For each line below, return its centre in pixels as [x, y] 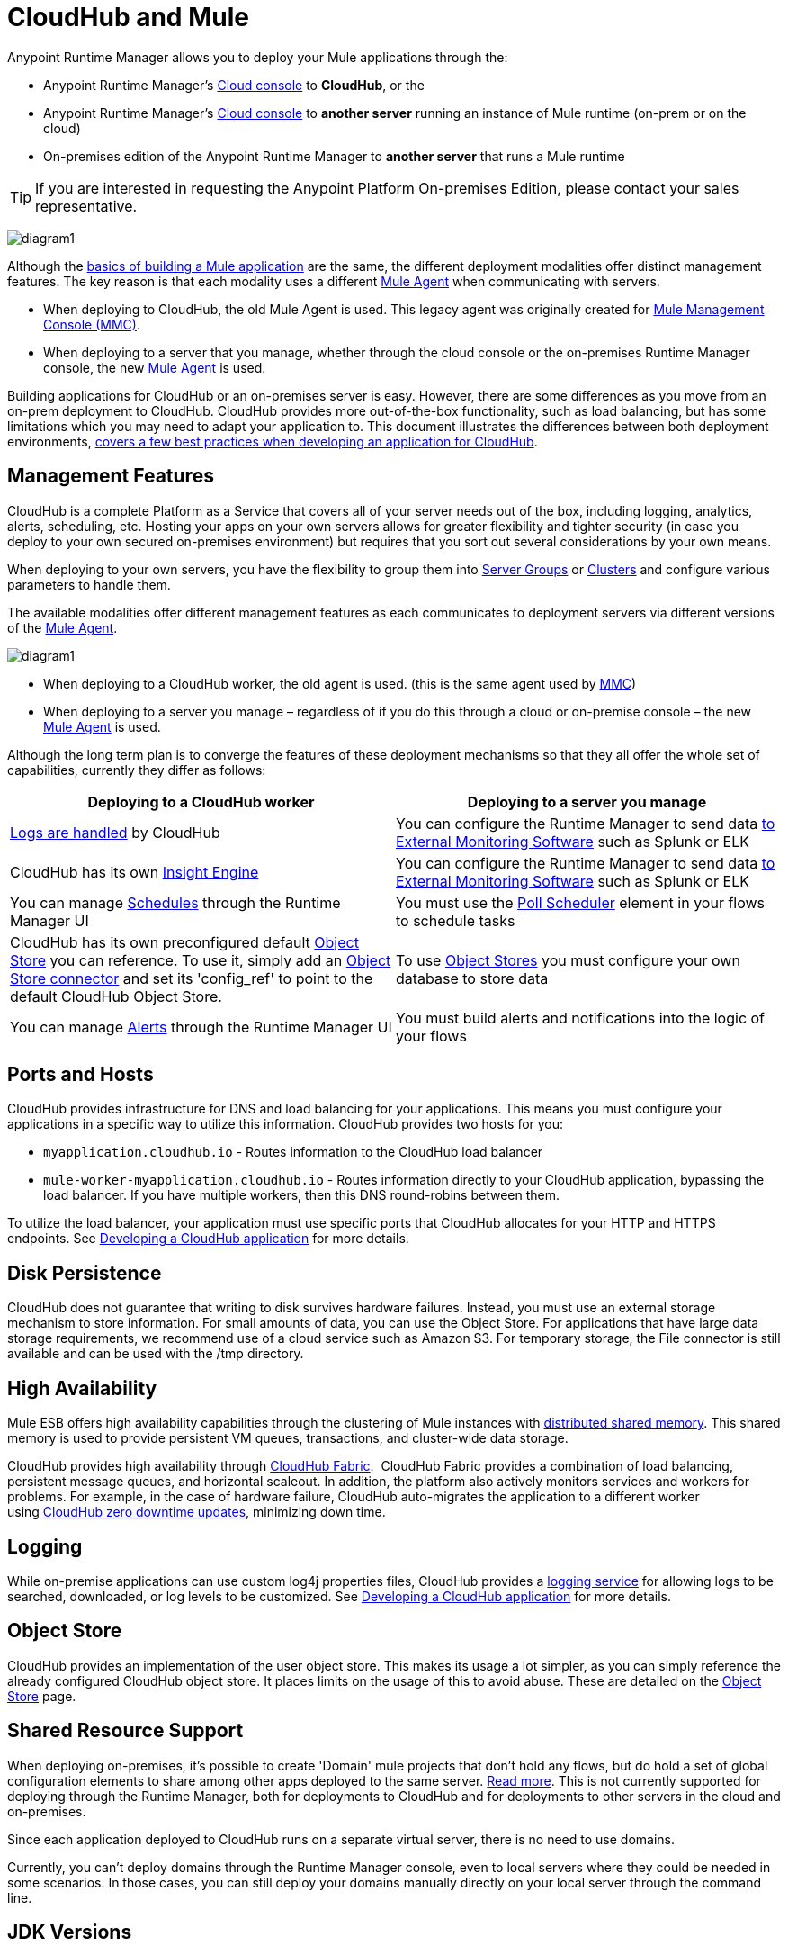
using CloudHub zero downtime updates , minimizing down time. [197, 1512]
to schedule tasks [456, 920]
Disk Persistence [85, 1273]
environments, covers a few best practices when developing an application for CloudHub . [273, 441]
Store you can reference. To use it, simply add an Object [201, 960]
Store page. [42, 1696]
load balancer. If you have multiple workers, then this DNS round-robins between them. [301, 1195]
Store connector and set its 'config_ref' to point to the [192, 978]
